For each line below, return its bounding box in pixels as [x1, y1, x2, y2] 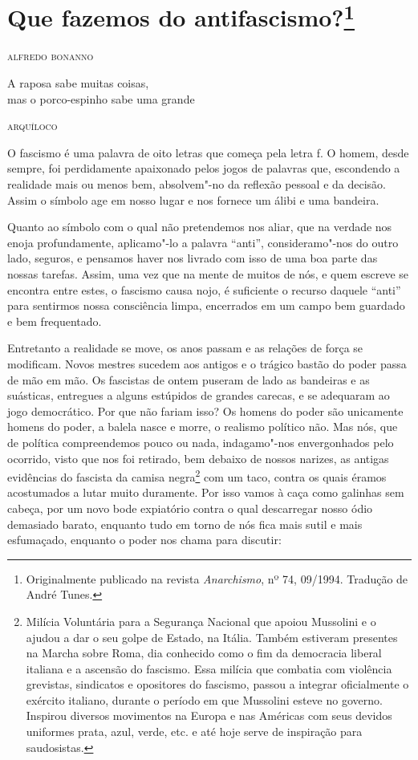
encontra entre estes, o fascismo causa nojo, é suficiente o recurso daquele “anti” [7, 281, 401, 298]
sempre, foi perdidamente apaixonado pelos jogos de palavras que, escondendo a [7, 160, 400, 177]
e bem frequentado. [7, 312, 102, 329]
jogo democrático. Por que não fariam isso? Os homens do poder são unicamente [7, 402, 404, 419]
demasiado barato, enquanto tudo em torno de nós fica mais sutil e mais [7, 515, 363, 532]
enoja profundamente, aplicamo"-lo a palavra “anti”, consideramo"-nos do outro [7, 234, 399, 250]
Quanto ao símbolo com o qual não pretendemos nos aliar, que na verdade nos [7, 218, 392, 235]
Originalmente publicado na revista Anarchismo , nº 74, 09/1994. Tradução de [26, 570, 408, 587]
